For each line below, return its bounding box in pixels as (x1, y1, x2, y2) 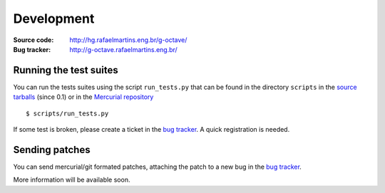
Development (13, 11, 95, 26)
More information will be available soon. (13, 175, 130, 184)
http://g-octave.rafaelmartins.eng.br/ (69, 45, 178, 53)
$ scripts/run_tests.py (26, 109, 109, 118)
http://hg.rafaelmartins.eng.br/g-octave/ (69, 36, 188, 44)
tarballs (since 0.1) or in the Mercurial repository (13, 93, 154, 101)
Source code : (13, 36, 54, 44)
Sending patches (13, 143, 91, 156)
